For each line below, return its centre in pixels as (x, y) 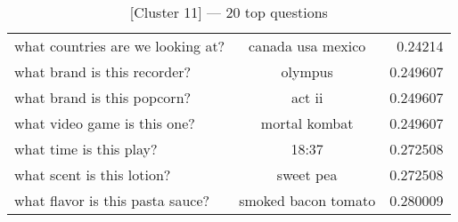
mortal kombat (307, 123)
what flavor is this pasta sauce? (112, 200)
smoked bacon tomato (307, 200)
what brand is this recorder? (103, 71)
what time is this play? (86, 149)
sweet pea (307, 174)
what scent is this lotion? (93, 174)
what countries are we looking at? (120, 46)
